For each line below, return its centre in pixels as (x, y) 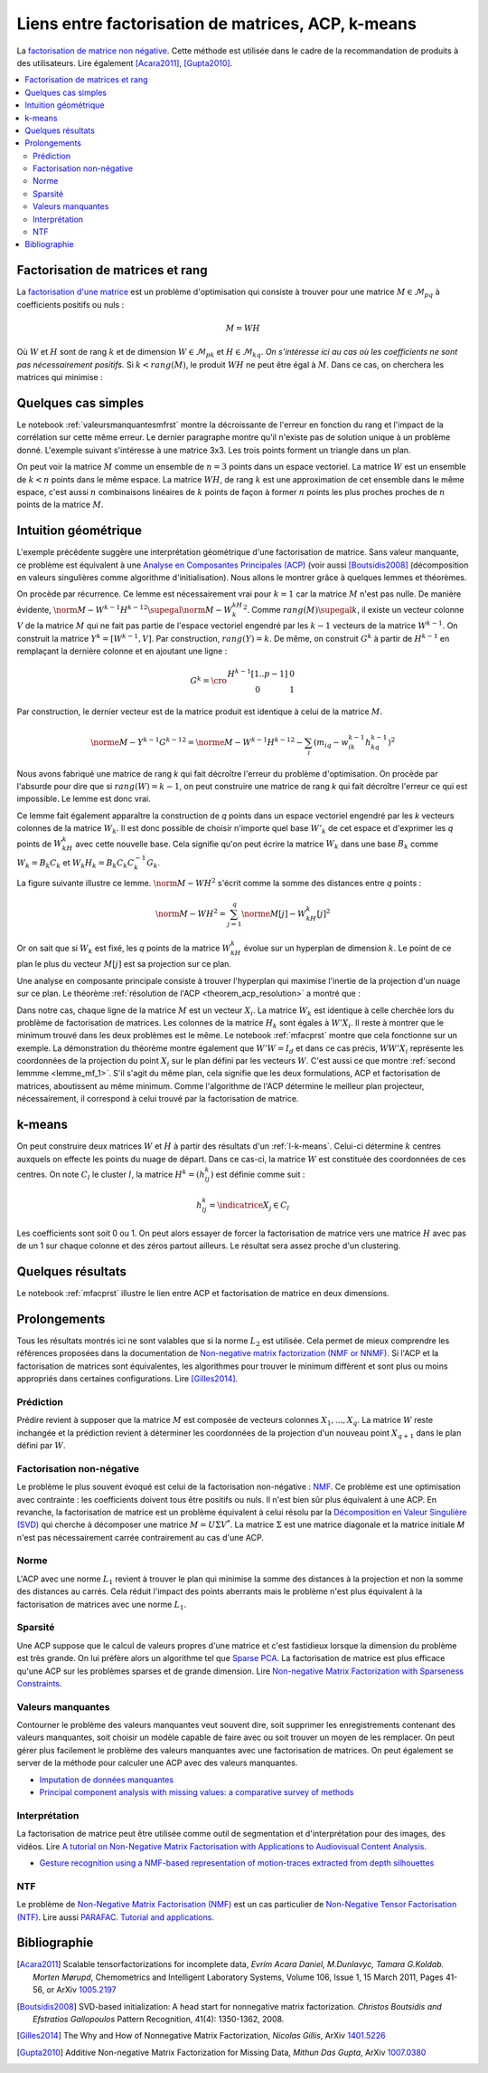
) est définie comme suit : (258, 1174)
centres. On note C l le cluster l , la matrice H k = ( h (111, 1175)
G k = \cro (209, 680)
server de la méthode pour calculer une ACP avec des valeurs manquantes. (157, 1763)
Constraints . (39, 1683)
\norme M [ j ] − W (273, 913)
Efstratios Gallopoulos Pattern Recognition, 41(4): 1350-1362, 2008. (159, 2019)
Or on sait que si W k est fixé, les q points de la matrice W (124, 949)
